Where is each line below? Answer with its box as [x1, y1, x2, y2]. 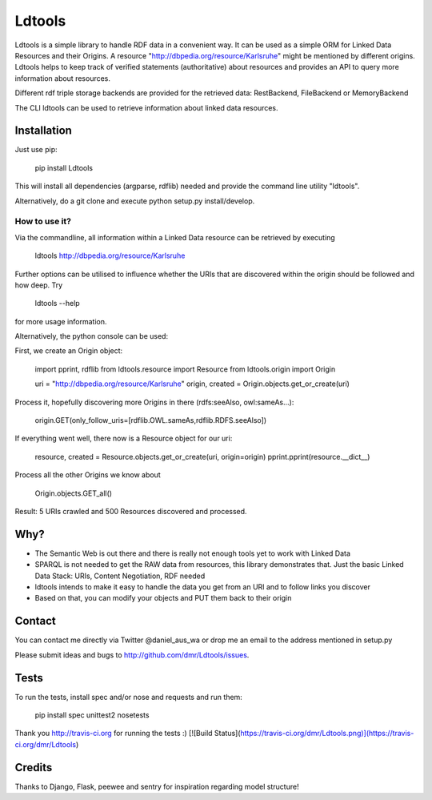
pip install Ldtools [34, 163, 94, 172]
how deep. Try [14, 280, 63, 290]
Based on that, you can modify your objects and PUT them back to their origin [34, 593, 292, 603]
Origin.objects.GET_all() [34, 488, 112, 498]
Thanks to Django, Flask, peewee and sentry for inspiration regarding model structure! [14, 782, 299, 791]
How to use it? [14, 216, 72, 227]
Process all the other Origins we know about [14, 470, 161, 480]
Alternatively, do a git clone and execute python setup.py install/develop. [14, 196, 255, 206]
